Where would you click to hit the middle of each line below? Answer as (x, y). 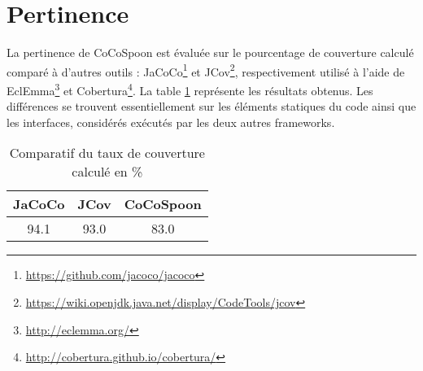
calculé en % (107, 172)
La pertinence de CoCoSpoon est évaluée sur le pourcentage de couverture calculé (210, 52)
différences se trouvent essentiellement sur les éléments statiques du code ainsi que (211, 106)
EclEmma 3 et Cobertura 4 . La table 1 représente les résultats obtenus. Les (190, 89)
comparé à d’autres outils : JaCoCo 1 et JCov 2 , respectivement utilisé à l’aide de (206, 70)
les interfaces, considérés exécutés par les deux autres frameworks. (171, 122)
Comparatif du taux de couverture (107, 153)
